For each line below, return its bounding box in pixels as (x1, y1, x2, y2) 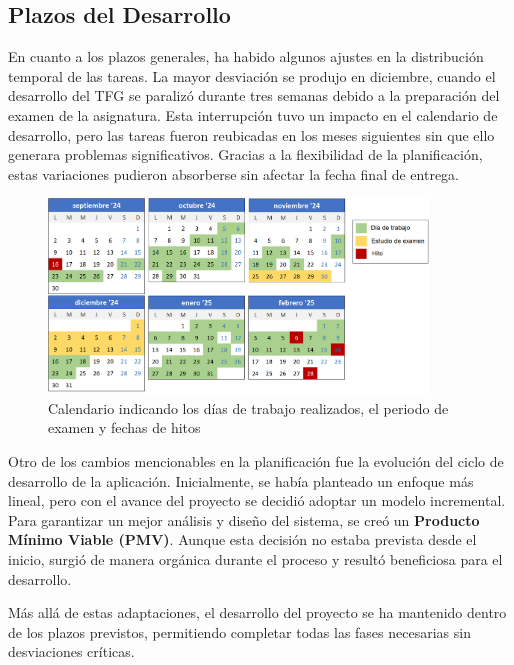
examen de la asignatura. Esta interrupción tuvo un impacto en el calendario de (8, 104, 498, 125)
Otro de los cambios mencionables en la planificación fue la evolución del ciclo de (8, 450, 504, 471)
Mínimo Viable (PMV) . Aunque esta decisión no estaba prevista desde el (8, 529, 477, 550)
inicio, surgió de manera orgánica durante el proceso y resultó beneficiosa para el (8, 548, 503, 569)
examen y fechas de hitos (48, 417, 201, 438)
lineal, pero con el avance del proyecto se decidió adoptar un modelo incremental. (8, 490, 506, 511)
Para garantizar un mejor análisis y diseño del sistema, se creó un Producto (8, 509, 480, 530)
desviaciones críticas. (8, 641, 135, 662)
